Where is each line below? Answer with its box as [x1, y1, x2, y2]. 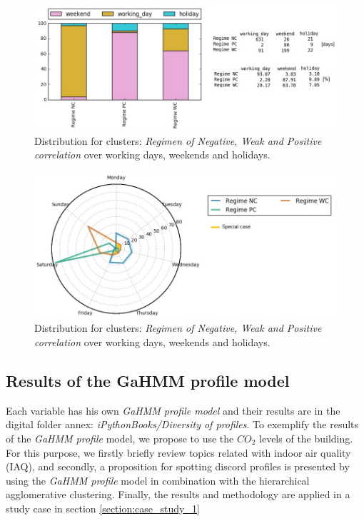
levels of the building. [259, 430, 353, 445]
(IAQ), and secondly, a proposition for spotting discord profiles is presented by [6, 459, 350, 474]
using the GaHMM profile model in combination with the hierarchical [6, 472, 310, 487]
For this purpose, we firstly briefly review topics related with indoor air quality [6, 445, 351, 460]
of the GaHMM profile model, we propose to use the [6, 430, 234, 445]
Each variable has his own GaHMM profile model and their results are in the [6, 403, 340, 418]
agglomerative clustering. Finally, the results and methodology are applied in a [6, 487, 350, 502]
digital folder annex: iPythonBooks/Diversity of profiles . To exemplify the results [6, 417, 359, 432]
